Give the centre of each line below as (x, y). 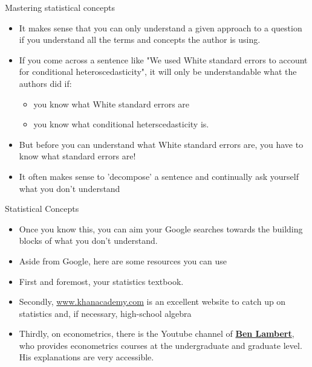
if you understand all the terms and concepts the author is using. (140, 40)
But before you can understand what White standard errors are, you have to (161, 144)
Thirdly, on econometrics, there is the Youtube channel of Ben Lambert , (157, 333)
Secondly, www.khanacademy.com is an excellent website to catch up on (152, 302)
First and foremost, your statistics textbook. (101, 281)
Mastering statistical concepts (60, 7)
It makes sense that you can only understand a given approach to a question (161, 27)
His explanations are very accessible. (86, 357)
